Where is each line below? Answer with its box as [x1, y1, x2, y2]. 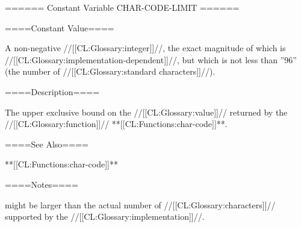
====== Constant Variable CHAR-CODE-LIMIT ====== [5, 1, 240, 13]
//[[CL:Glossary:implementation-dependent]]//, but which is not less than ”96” [5, 53, 297, 66]
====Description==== [5, 85, 100, 98]
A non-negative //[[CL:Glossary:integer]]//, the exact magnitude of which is [5, 42, 286, 54]
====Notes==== [5, 178, 78, 190]
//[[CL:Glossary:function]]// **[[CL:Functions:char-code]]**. [5, 117, 228, 130]
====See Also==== [5, 137, 88, 150]
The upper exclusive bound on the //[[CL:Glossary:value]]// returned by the [5, 105, 288, 118]
